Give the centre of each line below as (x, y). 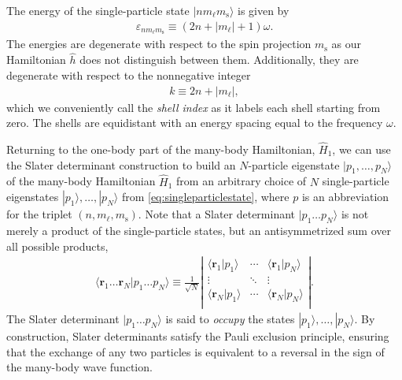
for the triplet (39, 214)
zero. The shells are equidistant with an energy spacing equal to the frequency (195, 123)
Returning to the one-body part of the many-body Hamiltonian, (161, 149)
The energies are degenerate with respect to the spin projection (159, 44)
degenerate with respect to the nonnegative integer (129, 75)
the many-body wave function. (79, 367)
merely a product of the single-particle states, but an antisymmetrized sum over (199, 230)
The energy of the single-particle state (98, 10)
